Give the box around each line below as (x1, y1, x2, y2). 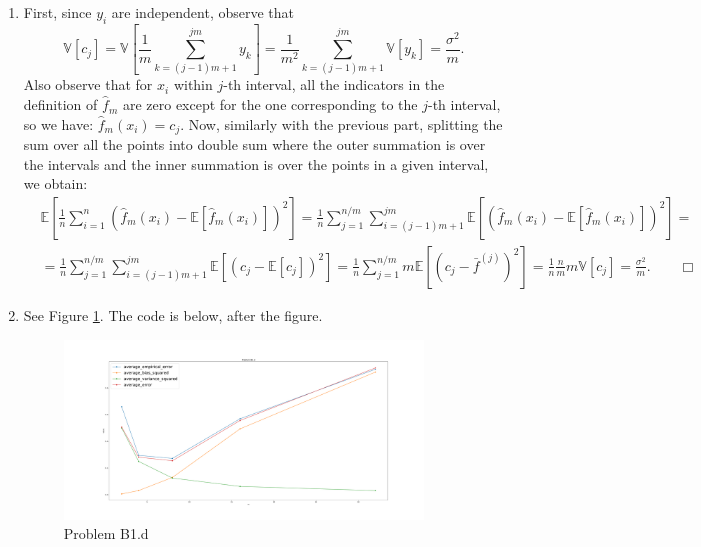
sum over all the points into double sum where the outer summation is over (23, 134, 486, 155)
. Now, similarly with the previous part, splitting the (180, 113, 503, 134)
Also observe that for (23, 74, 153, 95)
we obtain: (23, 173, 88, 194)
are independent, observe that (111, 2, 295, 22)
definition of (23, 94, 98, 115)
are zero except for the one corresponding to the (122, 94, 418, 115)
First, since (23, 2, 92, 22)
